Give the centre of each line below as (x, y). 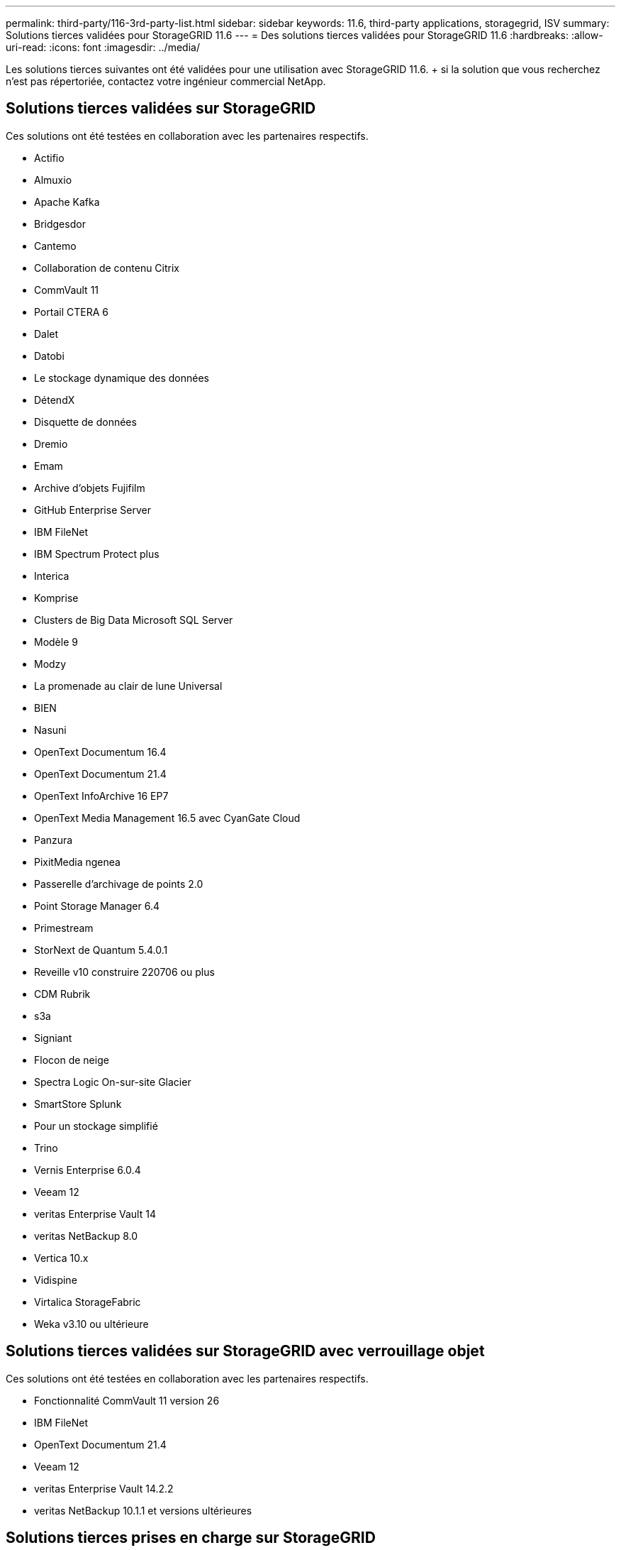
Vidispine (56, 1280)
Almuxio (53, 180)
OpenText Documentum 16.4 (100, 752)
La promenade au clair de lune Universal (128, 686)
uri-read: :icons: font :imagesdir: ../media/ (103, 47)
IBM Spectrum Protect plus (97, 554)
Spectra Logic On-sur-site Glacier (113, 1082)
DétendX (55, 400)
